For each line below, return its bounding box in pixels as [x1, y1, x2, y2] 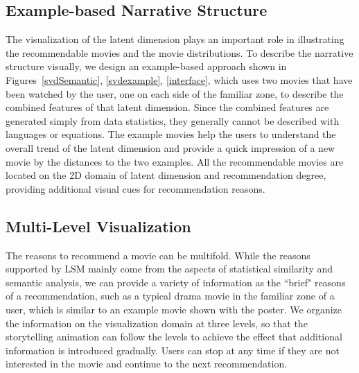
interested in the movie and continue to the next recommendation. [6, 356, 288, 371]
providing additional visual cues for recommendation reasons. [6, 181, 265, 196]
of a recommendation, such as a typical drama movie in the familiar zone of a [6, 288, 335, 303]
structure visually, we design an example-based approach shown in [6, 59, 287, 73]
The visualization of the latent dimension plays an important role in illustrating [6, 32, 344, 46]
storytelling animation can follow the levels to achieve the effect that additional [6, 329, 342, 344]
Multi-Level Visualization [6, 215, 191, 236]
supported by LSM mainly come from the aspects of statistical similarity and [6, 261, 333, 276]
